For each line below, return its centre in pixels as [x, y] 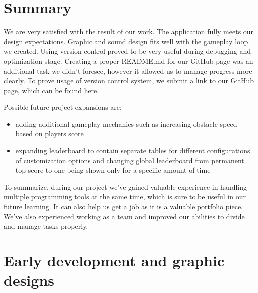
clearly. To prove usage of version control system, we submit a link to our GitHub [129, 81]
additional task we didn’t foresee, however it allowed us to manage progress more [128, 71]
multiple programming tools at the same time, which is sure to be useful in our [125, 197]
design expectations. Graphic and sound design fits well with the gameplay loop [126, 41]
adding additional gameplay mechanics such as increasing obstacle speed [126, 124]
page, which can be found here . [52, 90]
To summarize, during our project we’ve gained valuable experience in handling [126, 187]
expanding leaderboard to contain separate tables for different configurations [133, 151]
